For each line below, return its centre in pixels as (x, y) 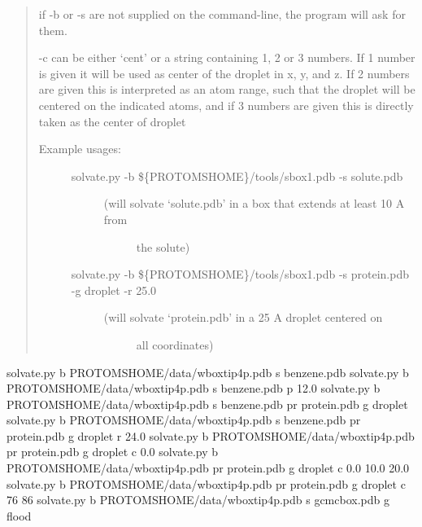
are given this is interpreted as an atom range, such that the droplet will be (227, 89)
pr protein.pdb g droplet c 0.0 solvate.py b (113, 452)
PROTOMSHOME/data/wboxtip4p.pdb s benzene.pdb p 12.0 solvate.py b (194, 388)
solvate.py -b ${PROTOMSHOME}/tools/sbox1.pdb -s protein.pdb (240, 274)
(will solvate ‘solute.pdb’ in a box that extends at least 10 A (254, 203)
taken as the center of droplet (112, 121)
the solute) (163, 246)
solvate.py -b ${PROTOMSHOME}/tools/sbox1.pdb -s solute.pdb (237, 176)
